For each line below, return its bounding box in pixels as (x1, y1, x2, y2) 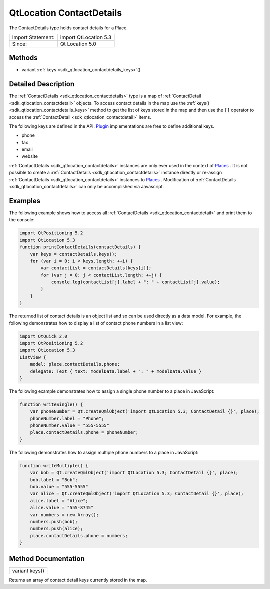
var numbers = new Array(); (30, 512, 99, 517)
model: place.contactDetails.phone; (30, 361, 120, 367)
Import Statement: (12, 34, 55, 41)
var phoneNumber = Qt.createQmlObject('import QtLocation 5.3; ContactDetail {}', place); (30, 409, 260, 414)
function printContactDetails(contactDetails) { (19, 244, 141, 250)
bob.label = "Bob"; (30, 477, 78, 482)
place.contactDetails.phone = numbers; (30, 533, 128, 538)
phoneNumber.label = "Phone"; (30, 415, 104, 421)
